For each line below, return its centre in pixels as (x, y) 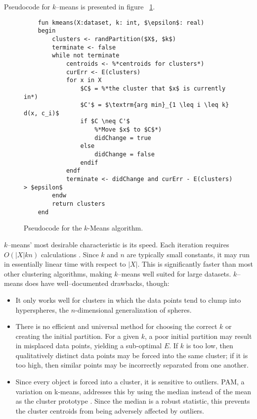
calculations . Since (70, 254)
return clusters (79, 204)
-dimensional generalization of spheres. (133, 309)
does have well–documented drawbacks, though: (97, 283)
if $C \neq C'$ (105, 121)
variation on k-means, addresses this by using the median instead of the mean (133, 391)
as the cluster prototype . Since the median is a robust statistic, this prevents (133, 401)
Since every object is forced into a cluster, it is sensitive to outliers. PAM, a (130, 382)
